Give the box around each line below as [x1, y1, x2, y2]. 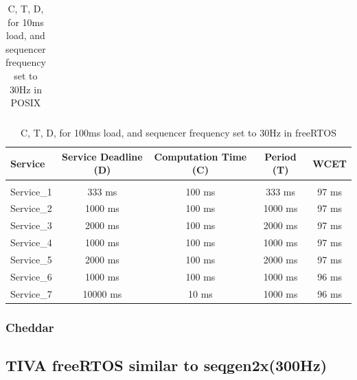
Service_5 [10, 252, 52, 266]
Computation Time [154, 149, 247, 163]
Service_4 [10, 235, 52, 250]
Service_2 [10, 201, 52, 215]
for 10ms [8, 14, 44, 29]
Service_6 [10, 269, 52, 283]
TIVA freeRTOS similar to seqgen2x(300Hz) [5, 354, 327, 375]
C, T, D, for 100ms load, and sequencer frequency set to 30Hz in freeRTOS [20, 126, 337, 140]
